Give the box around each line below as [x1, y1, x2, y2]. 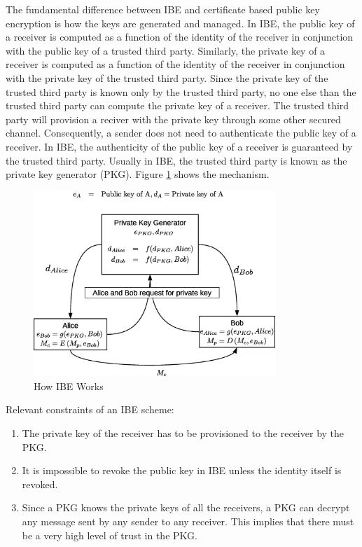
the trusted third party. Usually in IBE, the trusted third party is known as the [6, 153, 347, 167]
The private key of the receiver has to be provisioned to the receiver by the [22, 426, 344, 441]
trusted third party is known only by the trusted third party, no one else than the [6, 84, 356, 99]
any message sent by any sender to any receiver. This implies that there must [22, 514, 354, 529]
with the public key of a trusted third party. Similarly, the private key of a [6, 43, 326, 57]
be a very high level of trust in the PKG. [22, 527, 197, 542]
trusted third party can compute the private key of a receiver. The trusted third [6, 98, 349, 113]
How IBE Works [34, 378, 104, 393]
